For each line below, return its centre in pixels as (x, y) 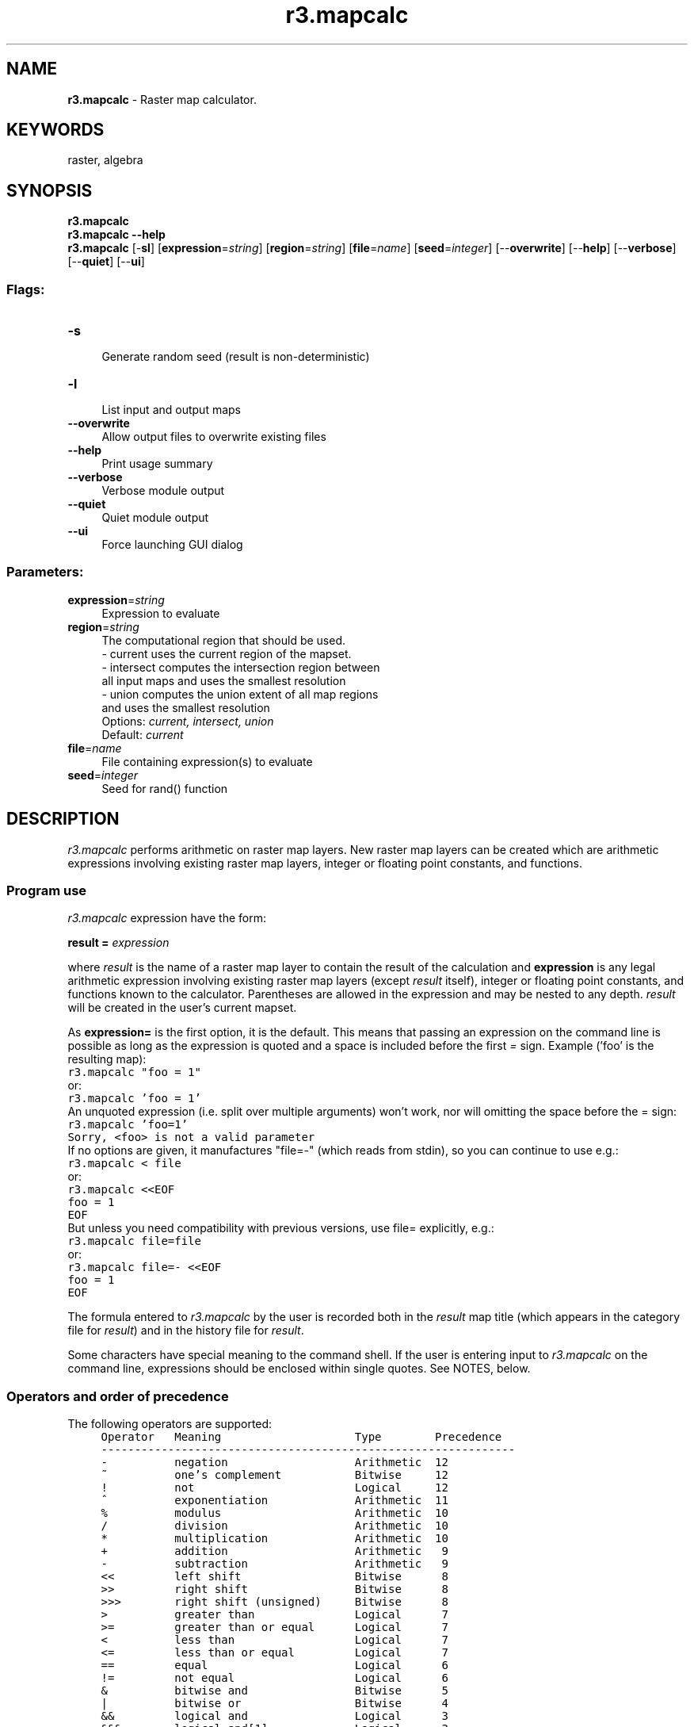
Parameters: (45, 572)
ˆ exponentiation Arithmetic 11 (275, 1501)
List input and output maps (171, 410)
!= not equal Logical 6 (275, 1678)
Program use (47, 890)
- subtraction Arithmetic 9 (275, 1564)
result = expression (118, 943)
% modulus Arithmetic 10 (275, 1513)
